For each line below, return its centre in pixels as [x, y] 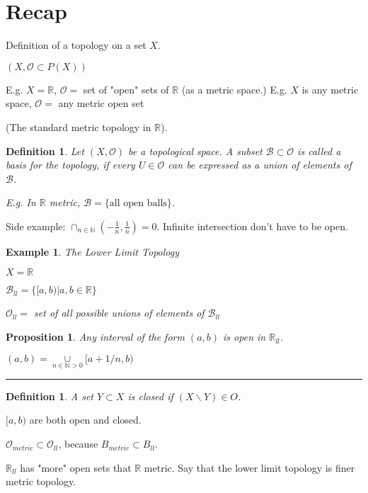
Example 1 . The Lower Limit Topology [93, 251]
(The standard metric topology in [79, 126]
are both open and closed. [85, 420]
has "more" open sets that [76, 467]
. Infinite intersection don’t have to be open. [252, 226]
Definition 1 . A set [50, 396]
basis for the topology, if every [70, 165]
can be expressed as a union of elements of [260, 165]
